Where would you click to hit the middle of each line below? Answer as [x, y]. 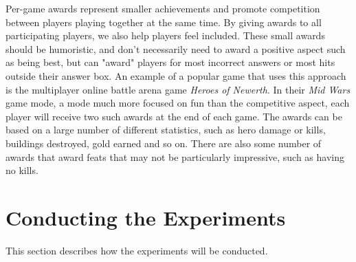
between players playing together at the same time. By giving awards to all [164, 22]
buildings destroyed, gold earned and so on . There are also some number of [164, 143]
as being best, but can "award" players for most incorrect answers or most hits [170, 62]
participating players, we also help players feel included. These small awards [165, 35]
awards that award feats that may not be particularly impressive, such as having [175, 156]
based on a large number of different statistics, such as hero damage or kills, [166, 130]
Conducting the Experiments [146, 217]
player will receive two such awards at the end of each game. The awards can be [174, 116]
